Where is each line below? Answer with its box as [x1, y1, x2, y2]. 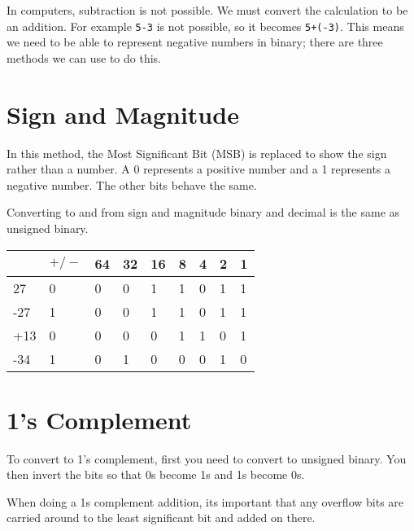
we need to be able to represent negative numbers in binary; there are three [7, 33, 383, 50]
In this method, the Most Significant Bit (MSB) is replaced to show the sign [7, 144, 387, 161]
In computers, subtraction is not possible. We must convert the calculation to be [7, 2, 408, 18]
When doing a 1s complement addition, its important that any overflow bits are [7, 493, 404, 510]
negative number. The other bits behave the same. [7, 176, 257, 193]
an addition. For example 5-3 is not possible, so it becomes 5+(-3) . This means [7, 17, 404, 34]
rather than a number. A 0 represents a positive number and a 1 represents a [7, 160, 391, 178]
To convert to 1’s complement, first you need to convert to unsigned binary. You [7, 450, 407, 467]
